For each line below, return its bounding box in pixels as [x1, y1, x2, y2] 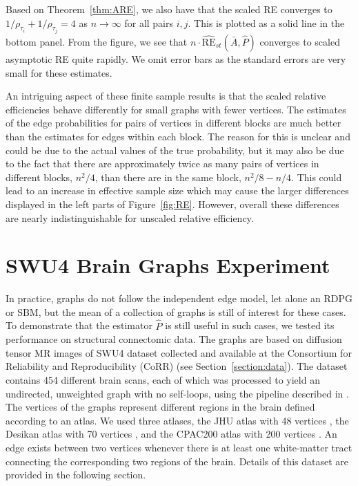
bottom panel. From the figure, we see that [6, 35, 188, 49]
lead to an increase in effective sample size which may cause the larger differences [6, 183, 349, 198]
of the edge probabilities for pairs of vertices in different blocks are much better [6, 115, 341, 130]
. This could [291, 169, 342, 184]
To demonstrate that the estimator [6, 318, 152, 333]
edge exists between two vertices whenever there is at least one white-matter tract [6, 440, 352, 455]
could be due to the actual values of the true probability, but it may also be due [6, 142, 344, 157]
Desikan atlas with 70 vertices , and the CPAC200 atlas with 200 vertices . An [6, 427, 337, 441]
